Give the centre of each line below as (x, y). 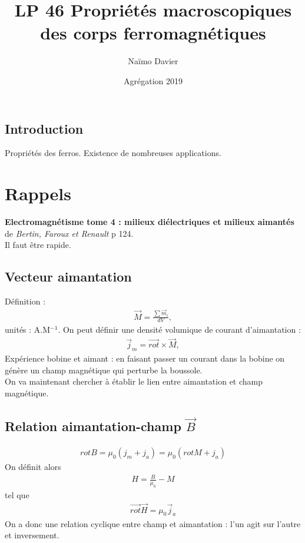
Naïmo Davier (153, 61)
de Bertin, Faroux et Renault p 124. (69, 233)
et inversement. (32, 535)
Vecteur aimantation (68, 277)
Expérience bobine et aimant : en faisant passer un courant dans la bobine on (145, 358)
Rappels (38, 193)
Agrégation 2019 (153, 80)
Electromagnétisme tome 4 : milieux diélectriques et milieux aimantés (150, 222)
